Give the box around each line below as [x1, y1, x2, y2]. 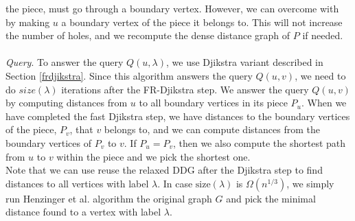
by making [5, 14, 50, 29]
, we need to [295, 68, 346, 82]
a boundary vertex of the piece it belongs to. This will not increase [61, 14, 343, 29]
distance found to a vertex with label [5, 205, 161, 219]
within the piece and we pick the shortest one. [56, 149, 251, 163]
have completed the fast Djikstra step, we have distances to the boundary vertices [5, 108, 350, 123]
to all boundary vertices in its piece [139, 95, 288, 110]
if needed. [302, 28, 343, 43]
